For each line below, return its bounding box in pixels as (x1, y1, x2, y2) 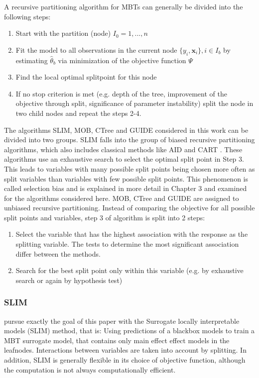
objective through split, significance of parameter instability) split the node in (15, 98, 254, 108)
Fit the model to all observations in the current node (15, 44, 177, 55)
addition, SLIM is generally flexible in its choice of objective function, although (4, 355, 246, 365)
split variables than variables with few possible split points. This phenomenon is (4, 173, 249, 184)
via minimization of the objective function (58, 55, 186, 65)
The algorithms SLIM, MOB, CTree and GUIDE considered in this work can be (4, 124, 249, 135)
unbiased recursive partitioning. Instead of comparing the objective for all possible (4, 202, 255, 213)
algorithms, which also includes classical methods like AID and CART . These (4, 144, 243, 154)
